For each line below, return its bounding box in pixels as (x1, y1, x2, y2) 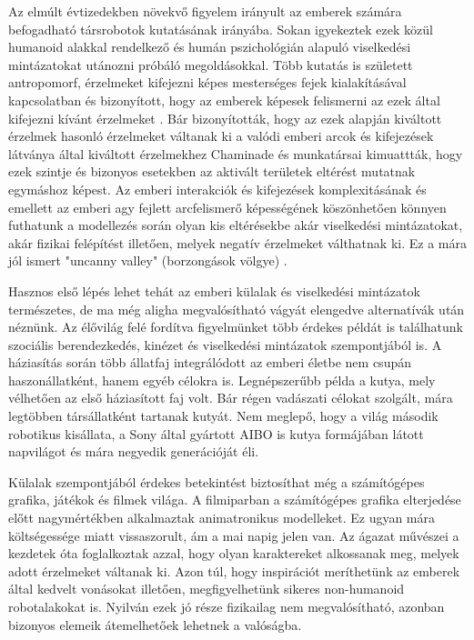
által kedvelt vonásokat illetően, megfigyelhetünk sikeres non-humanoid (8, 579, 405, 598)
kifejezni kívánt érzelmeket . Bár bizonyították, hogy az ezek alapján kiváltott (8, 108, 442, 127)
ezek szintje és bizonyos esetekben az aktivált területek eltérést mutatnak (8, 162, 416, 181)
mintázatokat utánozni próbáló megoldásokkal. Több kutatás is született (8, 55, 413, 74)
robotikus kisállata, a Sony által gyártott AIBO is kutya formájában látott (8, 424, 424, 443)
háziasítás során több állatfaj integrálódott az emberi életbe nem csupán (8, 353, 411, 372)
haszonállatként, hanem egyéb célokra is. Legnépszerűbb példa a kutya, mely (8, 370, 436, 389)
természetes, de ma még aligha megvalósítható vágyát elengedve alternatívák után (8, 299, 465, 318)
